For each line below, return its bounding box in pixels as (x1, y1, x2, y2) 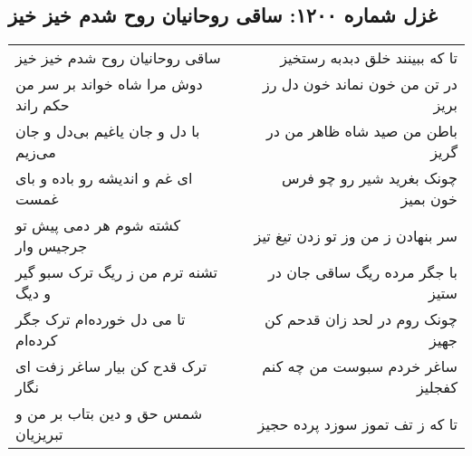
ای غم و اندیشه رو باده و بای (15, 167, 193, 189)
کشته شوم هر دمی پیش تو (15, 214, 181, 236)
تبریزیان (15, 423, 63, 445)
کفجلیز (417, 376, 458, 398)
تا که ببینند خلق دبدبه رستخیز (280, 47, 458, 69)
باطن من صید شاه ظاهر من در (266, 120, 458, 142)
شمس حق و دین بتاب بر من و (15, 403, 203, 424)
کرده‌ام (15, 329, 58, 351)
